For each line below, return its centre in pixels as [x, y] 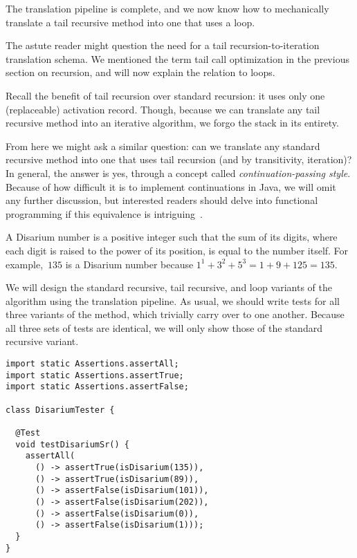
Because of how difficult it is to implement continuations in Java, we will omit [171, 186]
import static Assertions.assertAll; [92, 364]
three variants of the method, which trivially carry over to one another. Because [175, 314]
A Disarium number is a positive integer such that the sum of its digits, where [172, 237]
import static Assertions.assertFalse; [97, 387]
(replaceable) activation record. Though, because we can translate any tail [163, 109]
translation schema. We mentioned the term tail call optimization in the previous [177, 58]
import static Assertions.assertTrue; [95, 375]
